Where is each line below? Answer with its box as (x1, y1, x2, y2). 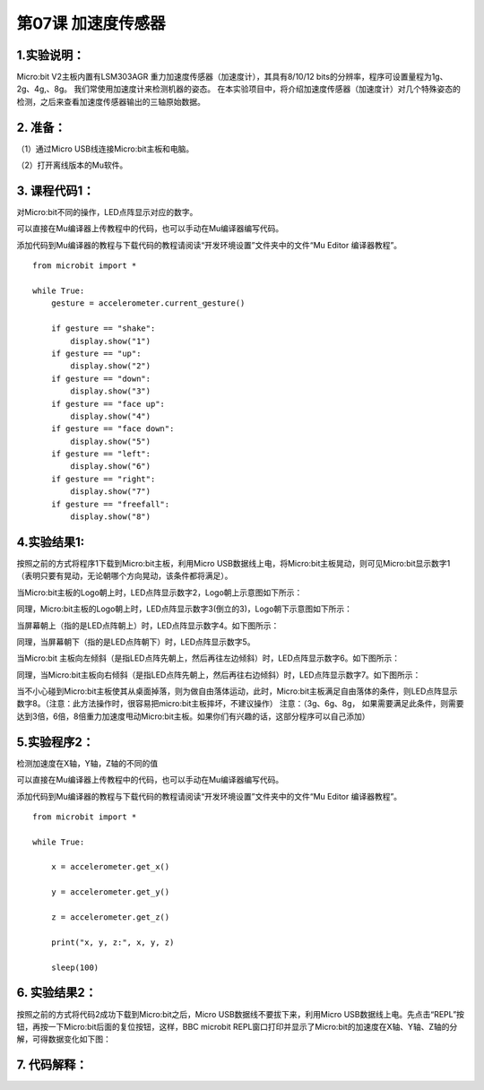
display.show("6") (70, 462, 151, 471)
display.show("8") (70, 512, 151, 522)
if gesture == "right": (50, 473, 156, 484)
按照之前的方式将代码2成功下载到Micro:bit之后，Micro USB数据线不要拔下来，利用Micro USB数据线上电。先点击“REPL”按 (16, 1008, 465, 1019)
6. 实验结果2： (16, 985, 98, 1000)
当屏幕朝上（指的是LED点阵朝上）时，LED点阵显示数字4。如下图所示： (16, 619, 280, 631)
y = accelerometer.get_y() (50, 887, 170, 897)
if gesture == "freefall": (50, 498, 170, 509)
